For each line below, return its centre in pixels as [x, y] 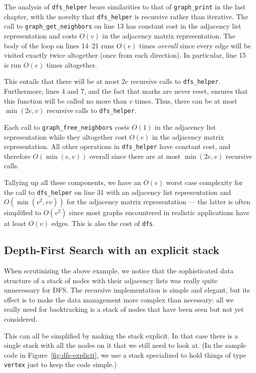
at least [15, 223]
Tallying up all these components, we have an [73, 182]
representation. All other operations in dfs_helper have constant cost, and [117, 146]
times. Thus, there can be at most [186, 100]
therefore [17, 156]
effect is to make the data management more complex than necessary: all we [119, 299]
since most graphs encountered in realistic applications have [159, 212]
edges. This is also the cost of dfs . [103, 223]
